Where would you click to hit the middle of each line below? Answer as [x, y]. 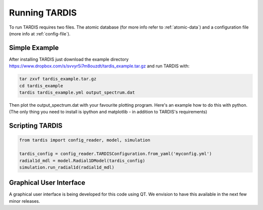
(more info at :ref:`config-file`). [40, 33]
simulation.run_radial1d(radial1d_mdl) [67, 167]
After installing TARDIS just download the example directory [69, 59]
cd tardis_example [41, 86]
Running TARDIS [43, 13]
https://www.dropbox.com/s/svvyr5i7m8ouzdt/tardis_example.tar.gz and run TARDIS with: [99, 66]
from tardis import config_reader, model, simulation [85, 140]
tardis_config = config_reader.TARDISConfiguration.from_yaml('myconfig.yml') [115, 154]
